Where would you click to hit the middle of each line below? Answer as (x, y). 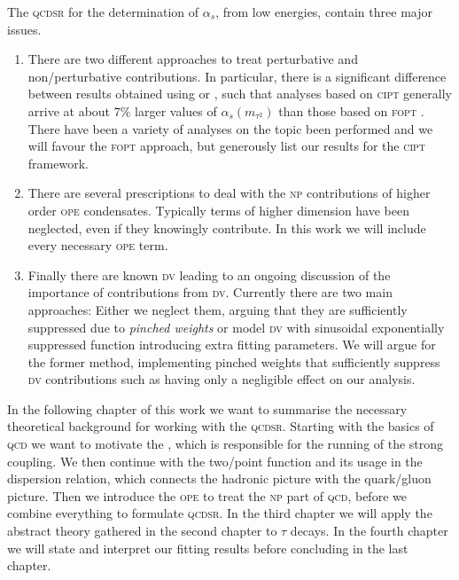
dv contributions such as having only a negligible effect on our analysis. (222, 379)
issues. (24, 29)
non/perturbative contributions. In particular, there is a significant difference (237, 76)
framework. (58, 163)
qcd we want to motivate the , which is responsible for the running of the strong (226, 444)
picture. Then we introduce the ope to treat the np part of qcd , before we (207, 495)
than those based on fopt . (351, 110)
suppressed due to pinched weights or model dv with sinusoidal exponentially (236, 327)
